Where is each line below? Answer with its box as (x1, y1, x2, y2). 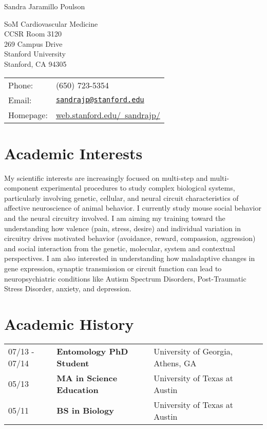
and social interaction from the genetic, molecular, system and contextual (4, 243, 235, 253)
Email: (8, 94, 32, 106)
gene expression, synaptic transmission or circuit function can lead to (4, 263, 222, 274)
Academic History (4, 313, 134, 334)
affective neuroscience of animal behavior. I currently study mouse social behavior (4, 202, 261, 213)
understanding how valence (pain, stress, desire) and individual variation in (4, 222, 241, 233)
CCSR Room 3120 (4, 28, 62, 39)
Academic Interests (4, 142, 143, 163)
